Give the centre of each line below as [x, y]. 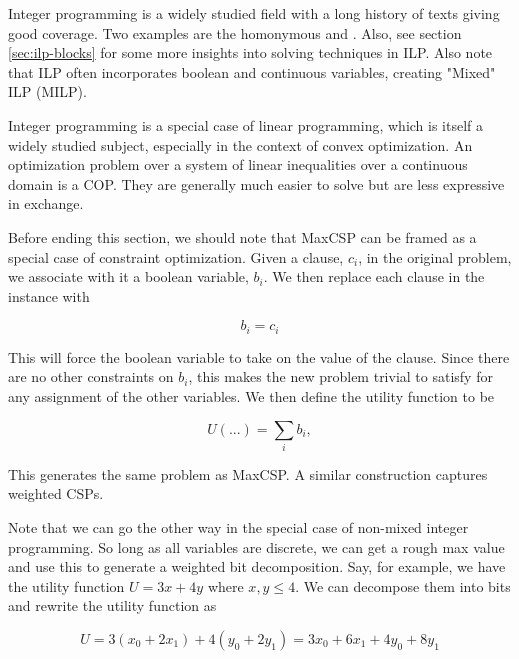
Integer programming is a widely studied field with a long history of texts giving [254, 13]
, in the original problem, [435, 256]
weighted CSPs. [56, 493]
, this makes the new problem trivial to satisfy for [340, 376]
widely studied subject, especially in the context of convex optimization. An [240, 144]
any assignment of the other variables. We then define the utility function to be [251, 395]
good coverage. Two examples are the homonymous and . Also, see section [235, 32]
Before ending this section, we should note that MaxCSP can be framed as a [242, 236]
